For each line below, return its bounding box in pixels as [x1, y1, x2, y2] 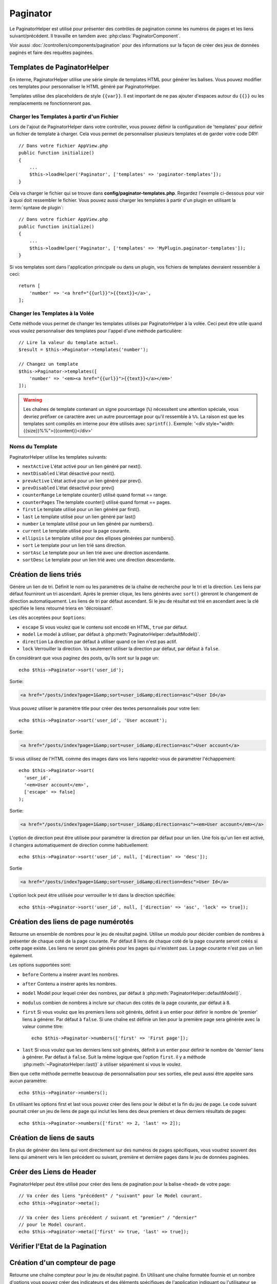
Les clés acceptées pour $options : [9, 614, 86, 621]
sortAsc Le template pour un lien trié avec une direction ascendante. [22, 550, 170, 556]
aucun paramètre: [9, 1078, 47, 1084]
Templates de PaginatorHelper [9, 63, 109, 71]
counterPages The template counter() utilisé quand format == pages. [22, 499, 171, 505]
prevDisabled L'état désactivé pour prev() [22, 485, 115, 491]
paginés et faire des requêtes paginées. [9, 49, 94, 55]
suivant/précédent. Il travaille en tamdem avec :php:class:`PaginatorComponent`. [9, 32, 181, 39]
